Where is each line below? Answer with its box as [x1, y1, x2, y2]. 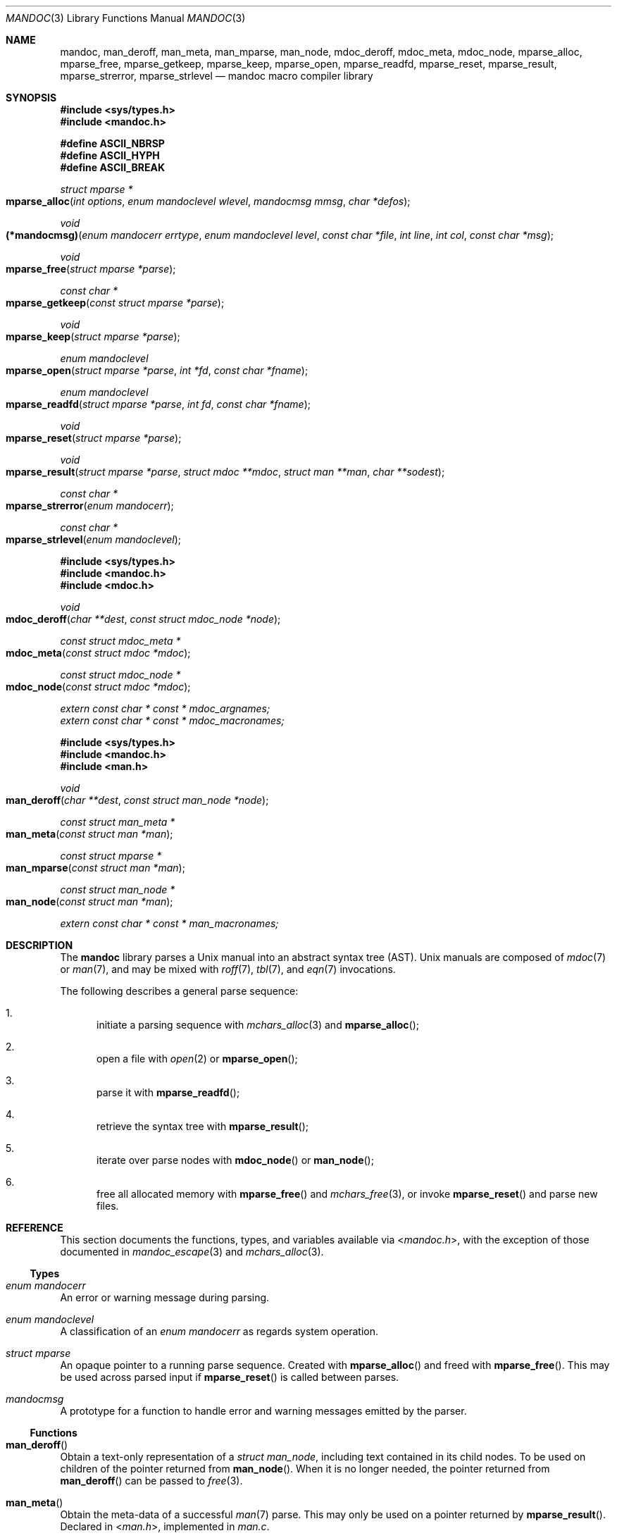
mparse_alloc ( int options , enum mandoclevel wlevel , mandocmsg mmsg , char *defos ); [6, 195, 411, 207]
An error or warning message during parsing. [60, 1291, 270, 1303]
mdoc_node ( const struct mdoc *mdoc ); [6, 681, 191, 693]
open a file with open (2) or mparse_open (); [96, 1053, 298, 1065]
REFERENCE [6, 1222, 63, 1234]
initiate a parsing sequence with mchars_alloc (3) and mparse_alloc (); [96, 1019, 420, 1031]
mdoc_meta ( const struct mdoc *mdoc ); [6, 647, 191, 659]
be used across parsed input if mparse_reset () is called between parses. [60, 1371, 399, 1383]
